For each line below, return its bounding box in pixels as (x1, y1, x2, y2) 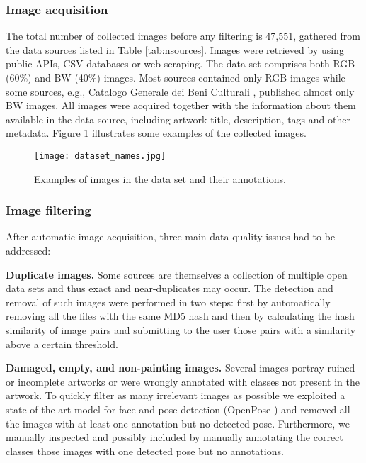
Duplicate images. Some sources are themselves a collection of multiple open (6, 267, 348, 281)
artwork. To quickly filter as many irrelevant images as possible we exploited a (6, 388, 345, 403)
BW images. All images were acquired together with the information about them (6, 98, 356, 113)
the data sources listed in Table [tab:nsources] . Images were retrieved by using (6, 42, 344, 57)
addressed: (6, 243, 51, 258)
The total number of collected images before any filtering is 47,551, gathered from (6, 28, 360, 43)
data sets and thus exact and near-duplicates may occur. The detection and (6, 281, 333, 296)
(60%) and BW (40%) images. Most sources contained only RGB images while (6, 70, 345, 84)
